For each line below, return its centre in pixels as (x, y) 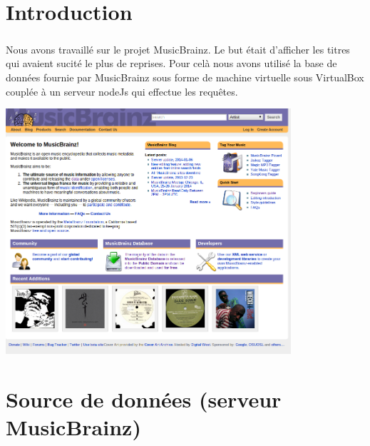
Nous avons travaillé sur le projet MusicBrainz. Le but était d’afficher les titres (178, 49)
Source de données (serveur (144, 399)
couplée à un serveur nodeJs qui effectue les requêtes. (122, 91)
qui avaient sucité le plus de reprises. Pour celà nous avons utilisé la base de (171, 63)
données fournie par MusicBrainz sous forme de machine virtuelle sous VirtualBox (185, 77)
